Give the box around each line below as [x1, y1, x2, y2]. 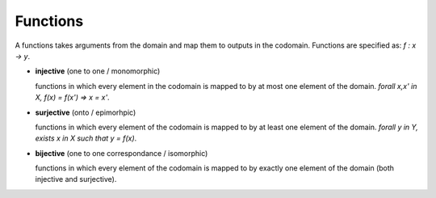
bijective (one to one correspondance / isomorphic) [35, 148, 208, 158]
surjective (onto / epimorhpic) [35, 107, 136, 117]
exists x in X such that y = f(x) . [35, 133, 137, 143]
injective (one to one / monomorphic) [35, 66, 161, 76]
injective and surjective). [35, 175, 117, 184]
